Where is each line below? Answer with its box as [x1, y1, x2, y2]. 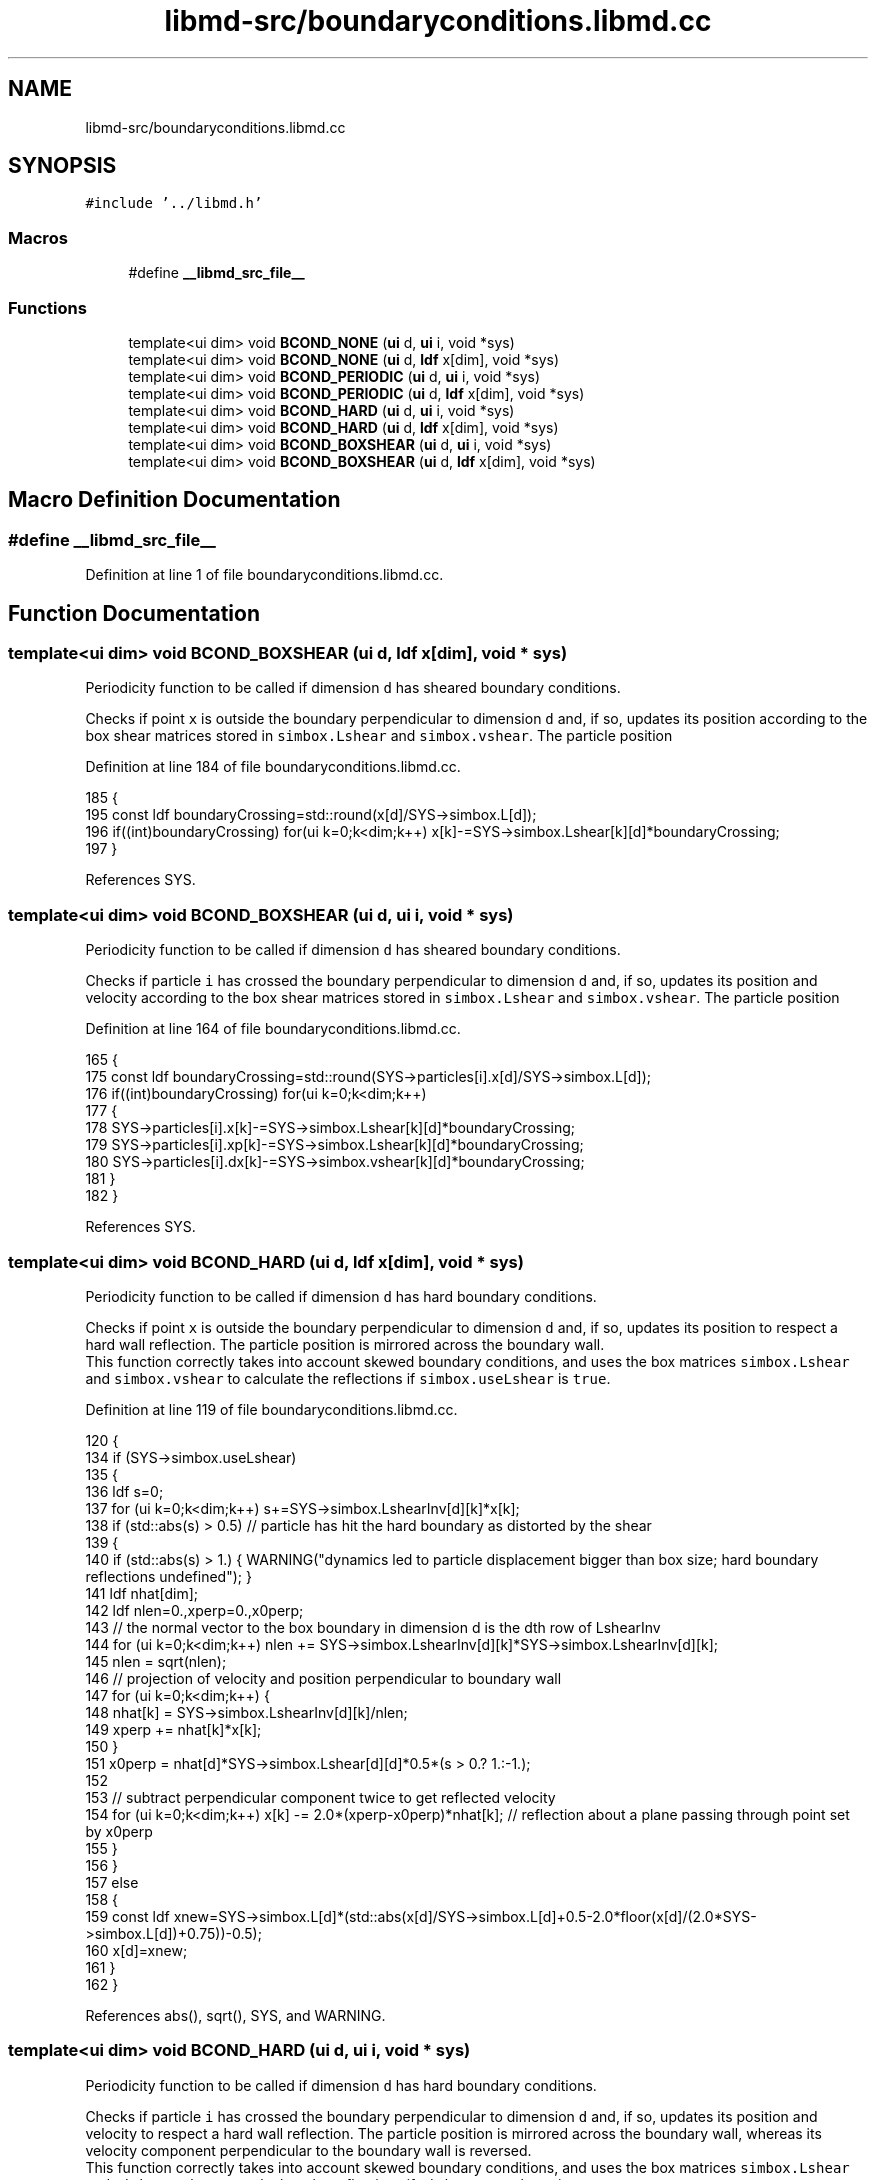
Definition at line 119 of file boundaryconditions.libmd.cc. [85, 1400, 458, 1418]
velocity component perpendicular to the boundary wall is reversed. [85, 2141, 532, 2159]
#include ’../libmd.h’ [85, 195, 263, 212]
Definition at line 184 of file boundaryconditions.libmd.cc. [85, 758, 461, 776]
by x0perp [85, 1822, 153, 1840]
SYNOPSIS [8, 153, 117, 179]
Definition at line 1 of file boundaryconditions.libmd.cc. [85, 566, 444, 584]
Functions [8, 297, 87, 318]
